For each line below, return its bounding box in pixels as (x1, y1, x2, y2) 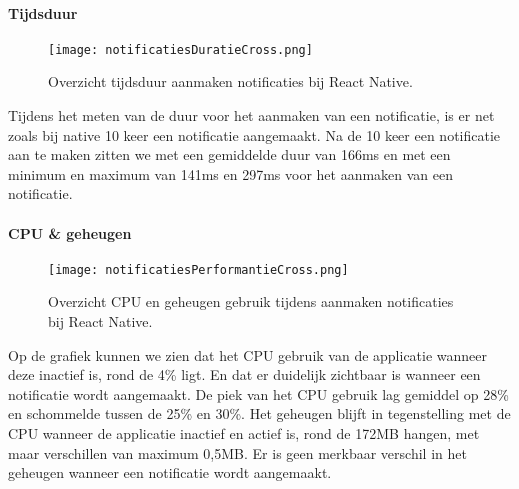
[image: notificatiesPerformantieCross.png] (48, 262, 349, 277)
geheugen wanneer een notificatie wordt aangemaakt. (8, 462, 332, 483)
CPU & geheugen (8, 222, 132, 243)
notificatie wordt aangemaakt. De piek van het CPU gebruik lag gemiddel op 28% (8, 383, 509, 404)
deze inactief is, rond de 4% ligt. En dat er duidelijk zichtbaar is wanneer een (8, 364, 481, 385)
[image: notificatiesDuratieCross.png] (48, 42, 313, 57)
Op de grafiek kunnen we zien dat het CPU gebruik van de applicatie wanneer (8, 344, 488, 365)
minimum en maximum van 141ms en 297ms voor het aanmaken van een (8, 163, 454, 184)
